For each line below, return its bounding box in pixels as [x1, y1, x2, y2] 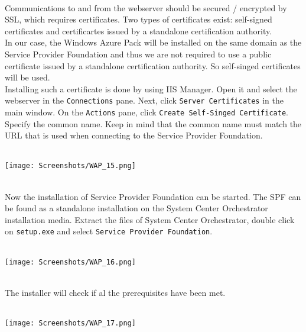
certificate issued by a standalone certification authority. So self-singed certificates [5, 59, 301, 72]
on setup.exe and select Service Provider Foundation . [5, 225, 213, 237]
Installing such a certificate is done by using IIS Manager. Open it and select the [5, 82, 297, 95]
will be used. [5, 71, 50, 83]
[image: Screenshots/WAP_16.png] [5, 257, 136, 266]
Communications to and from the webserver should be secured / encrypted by [5, 1, 287, 14]
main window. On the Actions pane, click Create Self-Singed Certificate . [5, 106, 288, 118]
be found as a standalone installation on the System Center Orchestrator [5, 202, 268, 214]
